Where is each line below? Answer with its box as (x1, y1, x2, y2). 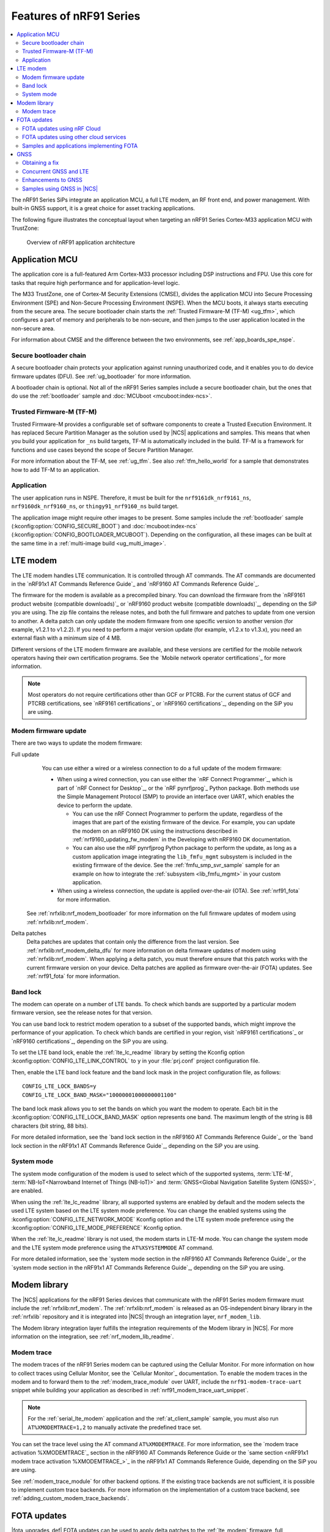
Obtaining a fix (22, 159, 59, 167)
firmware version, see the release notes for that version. (11, 1009, 153, 1017)
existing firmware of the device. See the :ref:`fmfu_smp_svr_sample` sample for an (72, 862, 280, 869)
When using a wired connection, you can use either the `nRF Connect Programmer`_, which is (57, 776, 293, 783)
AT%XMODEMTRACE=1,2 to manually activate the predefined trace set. (28, 1424, 202, 1431)
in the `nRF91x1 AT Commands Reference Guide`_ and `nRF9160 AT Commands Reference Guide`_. (11, 580, 260, 588)
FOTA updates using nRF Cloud (22, 124, 101, 132)
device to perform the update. (57, 802, 133, 809)
